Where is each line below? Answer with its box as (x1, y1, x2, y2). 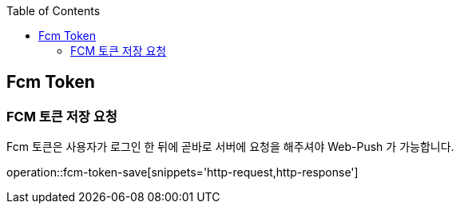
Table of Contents (6, 4, 101, 18)
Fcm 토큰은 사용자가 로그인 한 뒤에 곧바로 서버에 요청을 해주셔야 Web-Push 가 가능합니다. (6, 140, 454, 154)
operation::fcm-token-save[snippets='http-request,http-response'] (6, 165, 359, 180)
